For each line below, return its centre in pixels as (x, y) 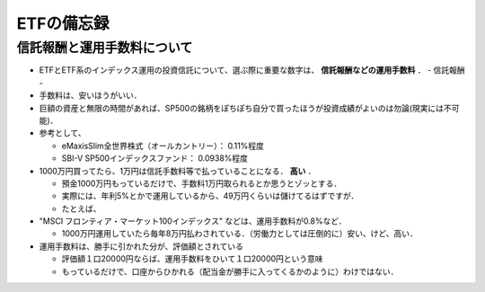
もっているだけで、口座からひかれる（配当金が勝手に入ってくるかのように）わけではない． (230, 271)
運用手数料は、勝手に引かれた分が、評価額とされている (141, 246)
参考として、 (62, 133)
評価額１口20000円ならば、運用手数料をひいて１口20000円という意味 (192, 259)
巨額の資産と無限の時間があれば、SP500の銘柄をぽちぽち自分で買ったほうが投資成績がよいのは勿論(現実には (242, 108)
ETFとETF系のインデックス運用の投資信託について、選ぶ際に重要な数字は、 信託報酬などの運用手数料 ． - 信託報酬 (252, 70)
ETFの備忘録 (63, 23)
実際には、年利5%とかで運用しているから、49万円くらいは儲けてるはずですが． (210, 196)
